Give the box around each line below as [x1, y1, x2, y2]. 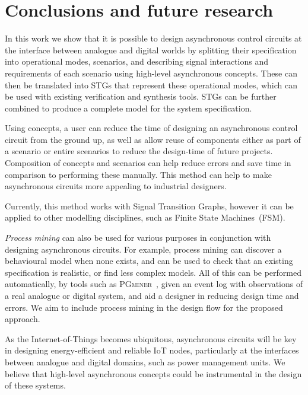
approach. [5, 313, 40, 325]
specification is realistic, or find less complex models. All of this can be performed [5, 266, 302, 278]
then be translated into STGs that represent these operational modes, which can [5, 78, 297, 91]
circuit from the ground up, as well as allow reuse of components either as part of [5, 133, 301, 145]
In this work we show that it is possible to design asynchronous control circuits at [5, 32, 302, 44]
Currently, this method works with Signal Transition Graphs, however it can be [5, 199, 294, 212]
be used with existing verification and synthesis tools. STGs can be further [5, 90, 277, 103]
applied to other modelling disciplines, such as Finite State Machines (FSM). [5, 211, 285, 224]
